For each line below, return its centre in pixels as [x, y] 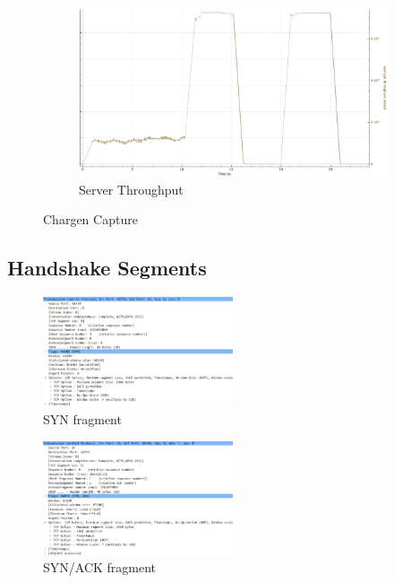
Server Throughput [131, 189]
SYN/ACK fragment [100, 567]
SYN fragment [82, 418]
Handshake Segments [107, 268]
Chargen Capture [90, 219]
